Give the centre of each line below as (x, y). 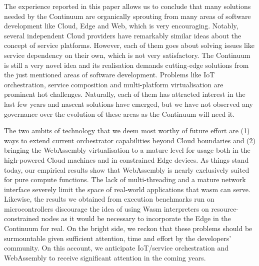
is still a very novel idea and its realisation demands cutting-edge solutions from (126, 65)
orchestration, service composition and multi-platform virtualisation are (114, 84)
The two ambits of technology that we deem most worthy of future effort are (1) (127, 131)
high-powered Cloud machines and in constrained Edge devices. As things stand (126, 159)
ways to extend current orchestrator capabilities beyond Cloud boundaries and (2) (130, 140)
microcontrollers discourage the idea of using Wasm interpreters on (106, 208)
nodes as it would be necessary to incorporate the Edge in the (136, 218)
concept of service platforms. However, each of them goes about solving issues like (129, 45)
